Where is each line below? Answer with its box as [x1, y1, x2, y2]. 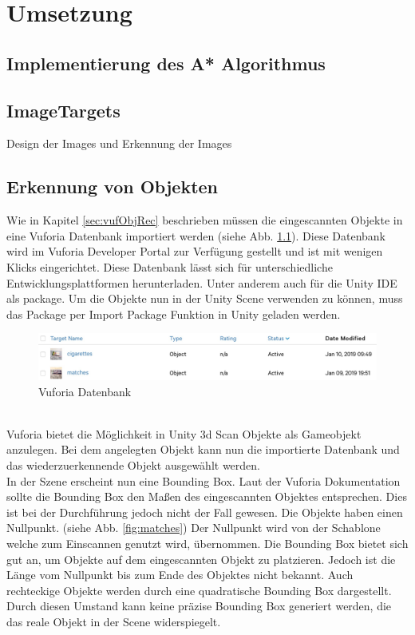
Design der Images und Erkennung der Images [6, 135, 232, 152]
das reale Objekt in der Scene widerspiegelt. [6, 613, 221, 630]
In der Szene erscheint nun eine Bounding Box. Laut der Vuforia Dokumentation [6, 472, 401, 489]
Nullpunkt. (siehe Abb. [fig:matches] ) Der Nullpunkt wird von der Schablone [6, 519, 381, 536]
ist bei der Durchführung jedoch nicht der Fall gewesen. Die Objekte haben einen [6, 503, 403, 520]
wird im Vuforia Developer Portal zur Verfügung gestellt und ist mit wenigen [6, 243, 383, 260]
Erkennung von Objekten [6, 174, 218, 199]
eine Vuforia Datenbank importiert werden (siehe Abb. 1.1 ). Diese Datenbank [6, 227, 386, 244]
